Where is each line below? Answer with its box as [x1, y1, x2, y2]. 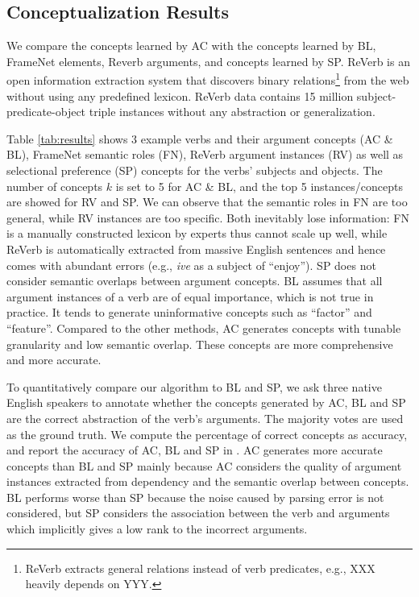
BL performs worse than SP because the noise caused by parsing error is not [6, 488, 384, 505]
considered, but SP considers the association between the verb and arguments [6, 504, 390, 521]
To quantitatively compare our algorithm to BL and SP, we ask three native [6, 378, 382, 395]
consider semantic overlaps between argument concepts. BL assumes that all [6, 272, 383, 289]
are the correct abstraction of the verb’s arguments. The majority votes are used [6, 409, 404, 426]
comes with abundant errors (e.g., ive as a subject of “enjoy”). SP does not [6, 256, 376, 273]
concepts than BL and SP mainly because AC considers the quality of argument [6, 457, 402, 474]
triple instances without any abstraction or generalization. [89, 103, 375, 120]
